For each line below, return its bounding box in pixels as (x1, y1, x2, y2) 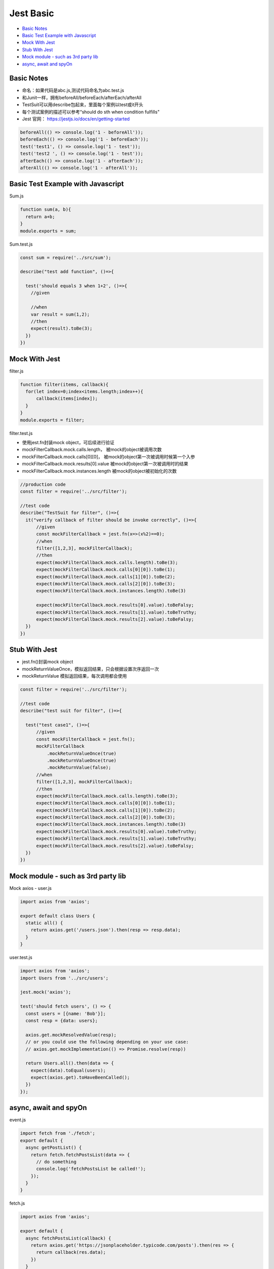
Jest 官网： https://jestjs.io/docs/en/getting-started (22, 116, 130, 122)
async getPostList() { (25, 1145, 82, 1151)
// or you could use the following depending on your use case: (25, 1039, 189, 1045)
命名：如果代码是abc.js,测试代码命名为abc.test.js (22, 87, 124, 93)
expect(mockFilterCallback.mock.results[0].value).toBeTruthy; (36, 828, 197, 834)
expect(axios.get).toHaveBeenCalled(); (30, 1075, 130, 1081)
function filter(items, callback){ (20, 381, 109, 387)
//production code (20, 481, 66, 487)
